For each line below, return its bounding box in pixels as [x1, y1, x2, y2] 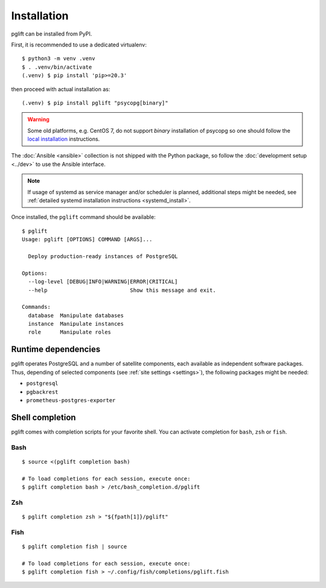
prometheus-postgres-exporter [26, 397, 116, 403]
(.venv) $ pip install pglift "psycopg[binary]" [22, 100, 168, 106]
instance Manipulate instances [28, 320, 124, 327]
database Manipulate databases [28, 312, 124, 319]
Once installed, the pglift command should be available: [11, 213, 156, 221]
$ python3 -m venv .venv [22, 55, 95, 62]
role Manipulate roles [28, 329, 112, 336]
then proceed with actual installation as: [11, 85, 110, 93]
